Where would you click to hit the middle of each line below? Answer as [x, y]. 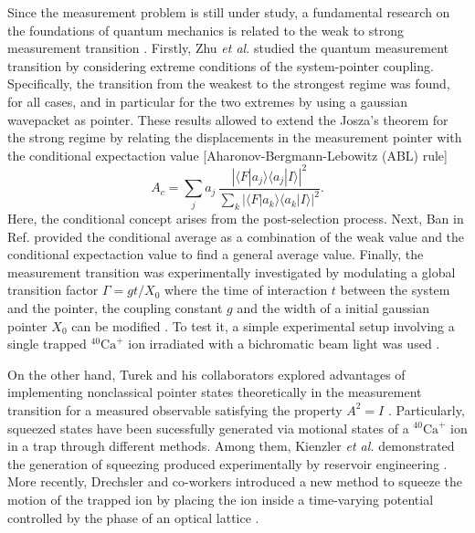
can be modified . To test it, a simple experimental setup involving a [263, 325]
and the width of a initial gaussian [333, 307]
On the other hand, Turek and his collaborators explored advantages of [206, 374]
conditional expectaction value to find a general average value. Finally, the [216, 254]
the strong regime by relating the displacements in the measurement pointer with [235, 137]
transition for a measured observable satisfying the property [175, 409]
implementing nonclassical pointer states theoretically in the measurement [215, 392]
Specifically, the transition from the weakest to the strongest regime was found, [229, 84]
